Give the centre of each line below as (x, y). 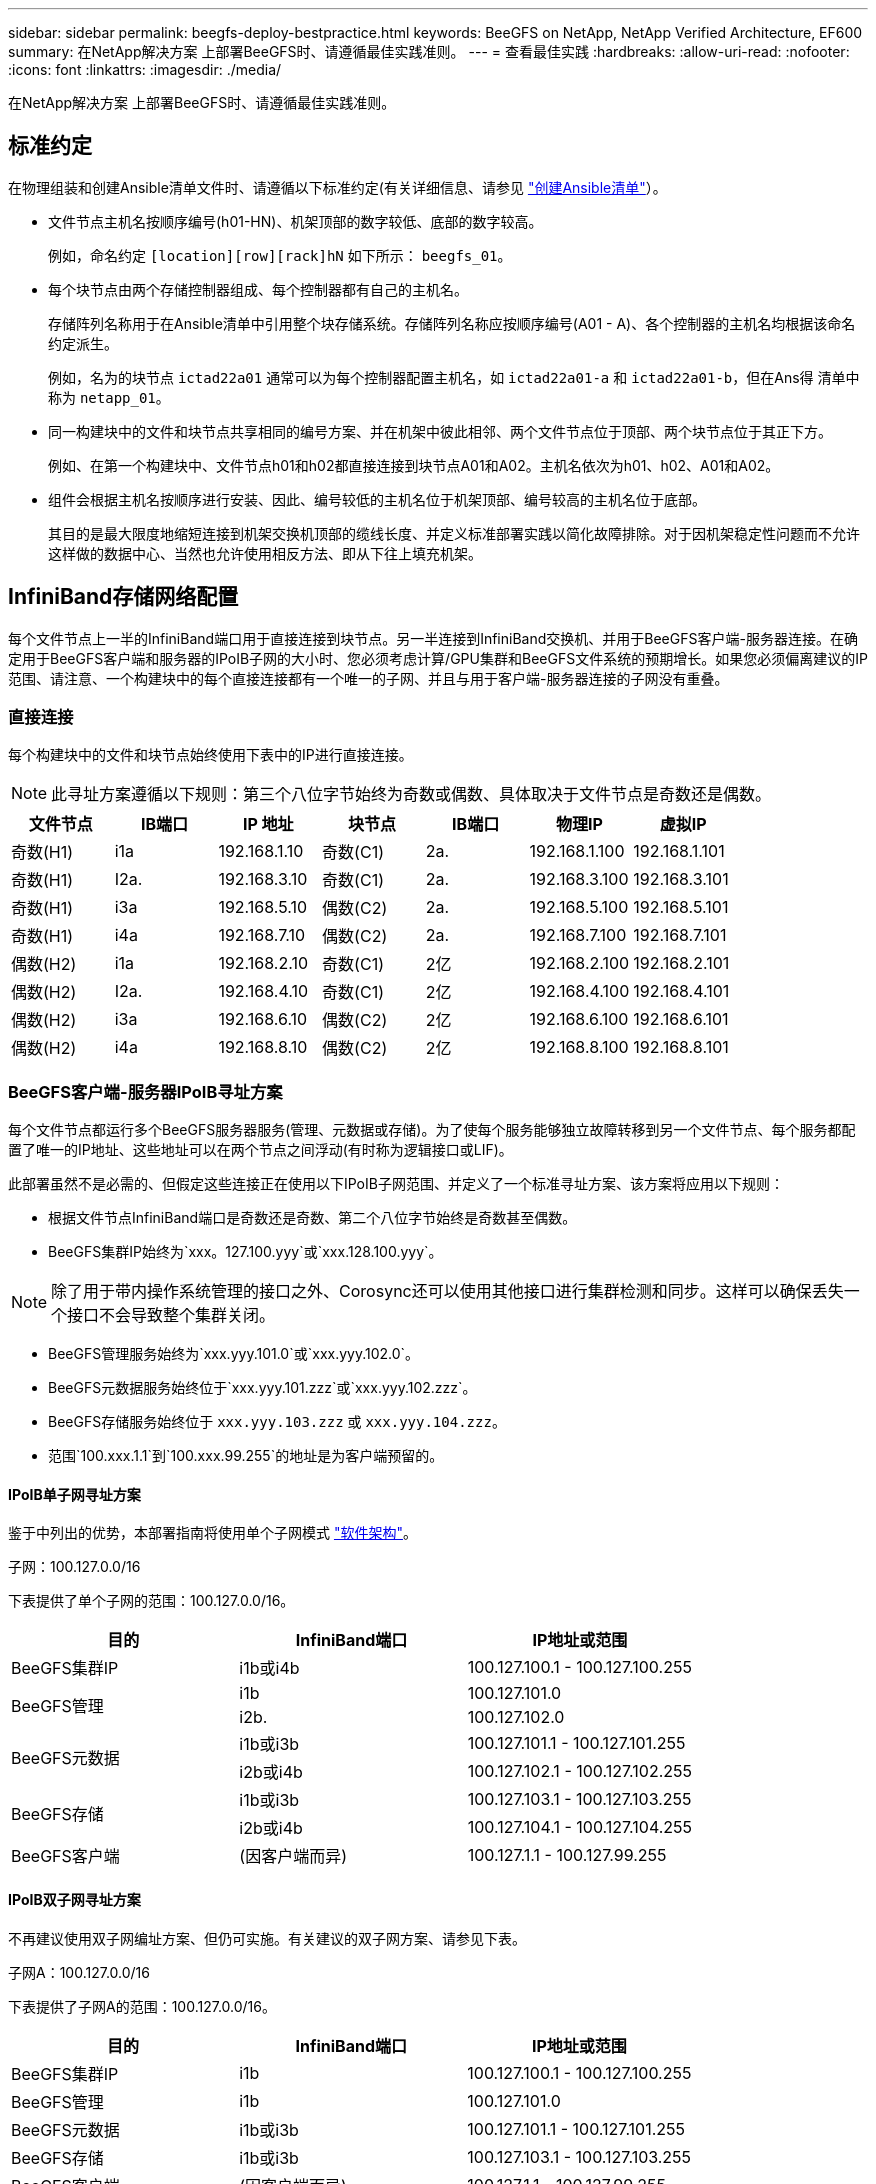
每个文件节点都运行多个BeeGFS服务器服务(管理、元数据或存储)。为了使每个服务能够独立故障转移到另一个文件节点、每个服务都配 (432, 1130)
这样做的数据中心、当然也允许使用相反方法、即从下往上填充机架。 (265, 553)
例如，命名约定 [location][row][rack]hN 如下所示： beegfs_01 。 (280, 255)
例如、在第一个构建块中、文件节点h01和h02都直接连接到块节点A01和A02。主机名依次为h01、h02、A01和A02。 (414, 465)
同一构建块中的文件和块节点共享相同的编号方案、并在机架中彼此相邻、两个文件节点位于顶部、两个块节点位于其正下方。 (440, 431)
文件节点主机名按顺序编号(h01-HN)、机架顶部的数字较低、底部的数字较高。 (295, 221)
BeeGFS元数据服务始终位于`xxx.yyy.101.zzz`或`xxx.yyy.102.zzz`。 (262, 1388)
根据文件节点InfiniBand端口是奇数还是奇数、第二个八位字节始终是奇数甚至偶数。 (312, 1218)
